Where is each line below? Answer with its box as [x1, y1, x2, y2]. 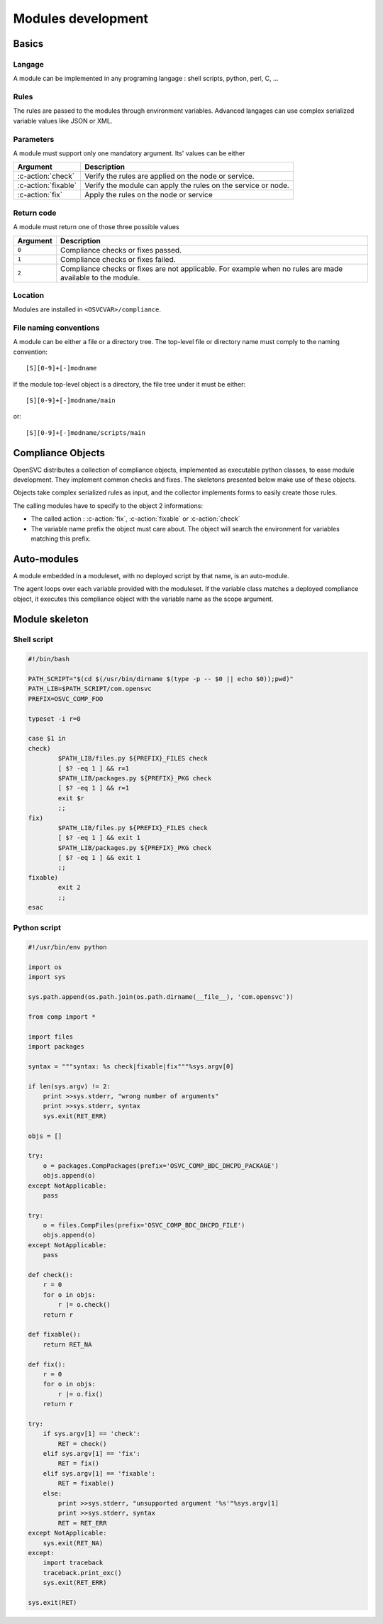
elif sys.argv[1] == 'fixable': [43, 1469, 156, 1477]
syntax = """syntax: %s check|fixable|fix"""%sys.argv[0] [28, 1062, 234, 1071]
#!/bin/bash [28, 655, 70, 663]
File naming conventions [13, 323, 100, 333]
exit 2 [57, 883, 81, 892]
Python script [13, 923, 62, 933]
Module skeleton [13, 613, 89, 625]
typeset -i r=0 [28, 714, 81, 723]
